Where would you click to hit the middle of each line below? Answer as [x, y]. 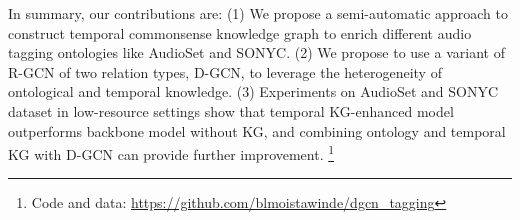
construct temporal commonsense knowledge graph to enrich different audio [240, 32]
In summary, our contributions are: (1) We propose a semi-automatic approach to [258, 13]
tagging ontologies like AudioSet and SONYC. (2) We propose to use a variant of [256, 52]
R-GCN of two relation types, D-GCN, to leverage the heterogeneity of [225, 71]
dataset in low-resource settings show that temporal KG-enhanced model [231, 110]
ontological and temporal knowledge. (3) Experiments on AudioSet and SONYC [253, 91]
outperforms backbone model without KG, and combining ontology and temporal [257, 130]
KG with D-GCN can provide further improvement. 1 [171, 152]
